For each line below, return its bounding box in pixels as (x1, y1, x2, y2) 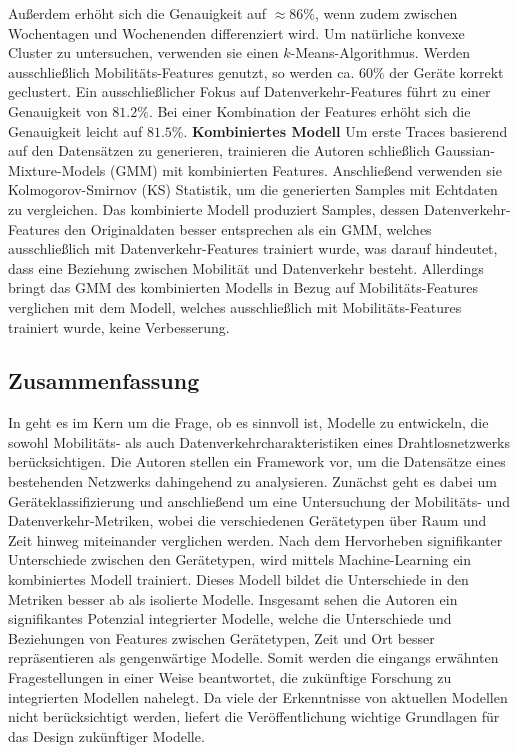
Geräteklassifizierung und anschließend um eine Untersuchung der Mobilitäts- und (8, 490, 510, 511)
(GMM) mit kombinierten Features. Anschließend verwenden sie (110, 159, 502, 180)
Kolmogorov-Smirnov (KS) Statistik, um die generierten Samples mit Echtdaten (8, 179, 498, 200)
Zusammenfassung (8, 365, 200, 396)
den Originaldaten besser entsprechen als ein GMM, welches (64, 218, 432, 239)
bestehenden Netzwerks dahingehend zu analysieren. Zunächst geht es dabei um (8, 471, 497, 492)
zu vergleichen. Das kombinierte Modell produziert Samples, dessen (8, 198, 420, 219)
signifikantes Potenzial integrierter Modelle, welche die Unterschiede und (8, 608, 452, 629)
